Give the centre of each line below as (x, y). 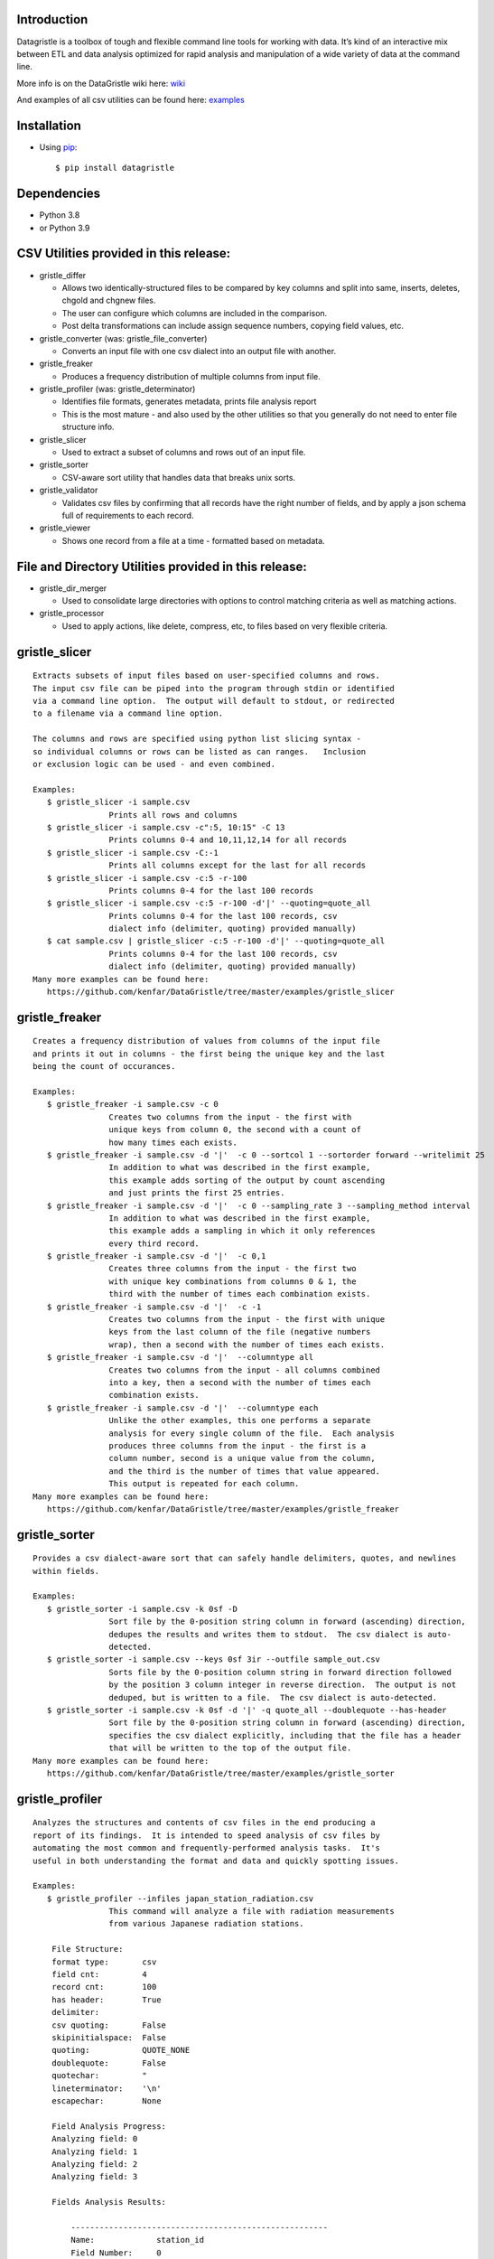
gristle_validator (69, 490)
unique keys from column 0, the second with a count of (235, 1130)
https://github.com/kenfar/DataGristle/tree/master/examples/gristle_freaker (223, 1509)
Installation (49, 125)
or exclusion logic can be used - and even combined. (154, 764)
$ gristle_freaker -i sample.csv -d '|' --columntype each (182, 1408)
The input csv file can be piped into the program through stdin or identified (214, 688)
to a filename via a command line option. (128, 713)
